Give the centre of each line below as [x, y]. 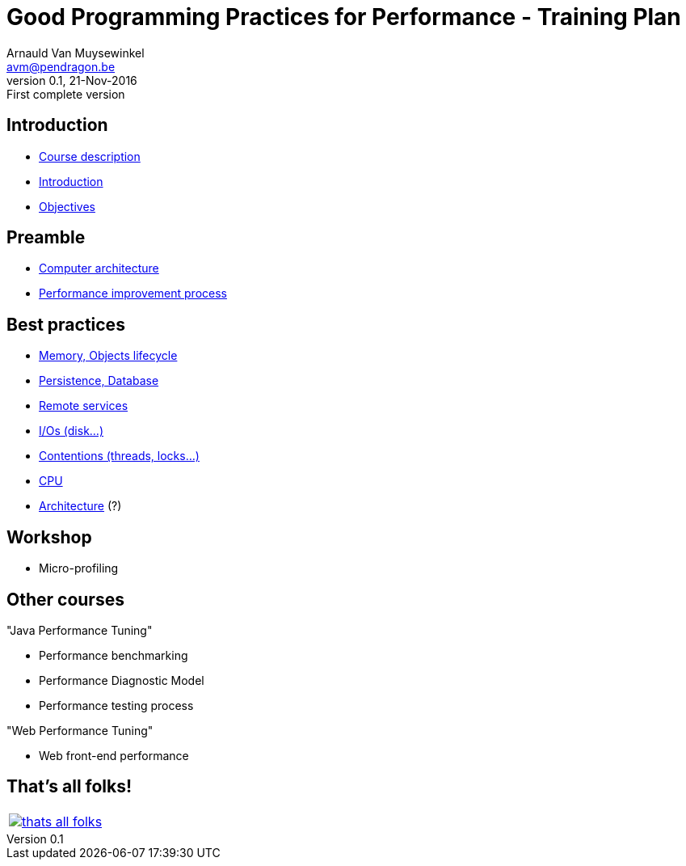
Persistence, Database [99, 381]
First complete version [66, 94]
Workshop [49, 537]
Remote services [84, 406]
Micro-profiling [79, 568]
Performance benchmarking [114, 655]
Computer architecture [99, 268]
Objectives [67, 206]
